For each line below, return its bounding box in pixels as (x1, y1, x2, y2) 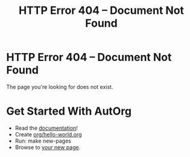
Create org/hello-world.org (14, 130, 82, 138)
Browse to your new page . (14, 143, 81, 151)
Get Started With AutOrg (6, 104, 132, 118)
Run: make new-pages (14, 137, 71, 144)
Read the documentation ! (14, 124, 78, 132)
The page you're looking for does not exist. (6, 83, 113, 91)
